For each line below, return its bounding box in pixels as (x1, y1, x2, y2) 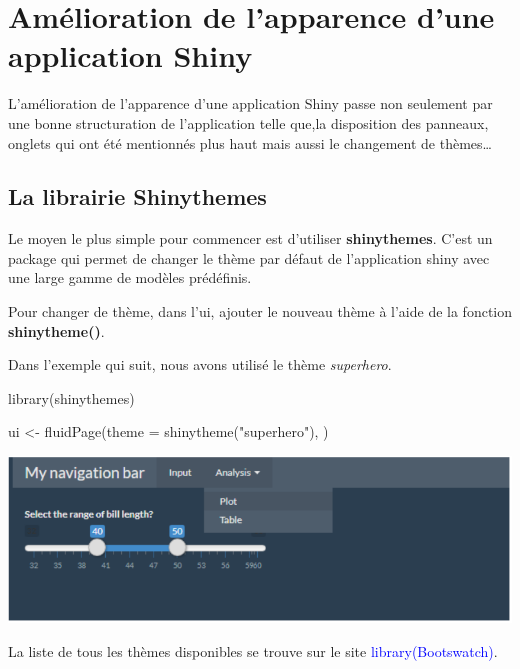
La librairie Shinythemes (8, 181, 267, 212)
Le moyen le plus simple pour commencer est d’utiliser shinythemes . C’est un (8, 228, 493, 249)
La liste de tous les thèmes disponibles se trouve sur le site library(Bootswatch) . (8, 640, 498, 661)
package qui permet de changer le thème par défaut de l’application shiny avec (8, 247, 490, 268)
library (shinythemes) (8, 387, 135, 408)
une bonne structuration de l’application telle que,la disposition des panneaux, (8, 112, 489, 133)
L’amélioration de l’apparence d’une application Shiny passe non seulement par (8, 93, 493, 114)
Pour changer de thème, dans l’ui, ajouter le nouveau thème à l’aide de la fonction (8, 301, 513, 322)
